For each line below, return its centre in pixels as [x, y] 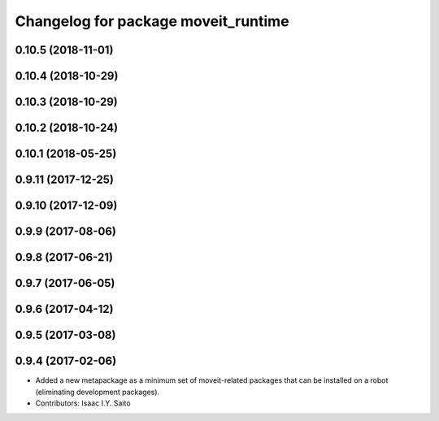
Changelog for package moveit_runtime [152, 21]
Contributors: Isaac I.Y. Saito [83, 403]
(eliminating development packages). [98, 392]
